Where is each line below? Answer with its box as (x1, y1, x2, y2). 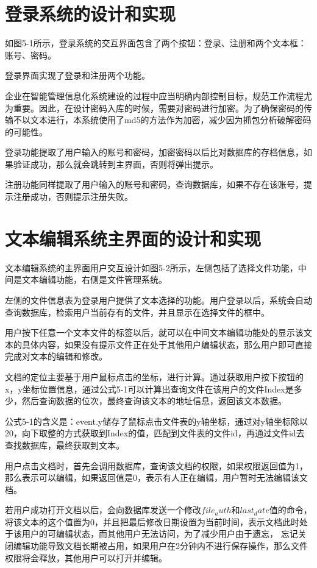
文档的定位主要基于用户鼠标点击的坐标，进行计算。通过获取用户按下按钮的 (5, 370, 304, 383)
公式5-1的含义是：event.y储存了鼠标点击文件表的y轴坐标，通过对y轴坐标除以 (5, 414, 308, 427)
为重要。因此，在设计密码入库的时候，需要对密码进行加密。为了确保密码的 (5, 101, 304, 114)
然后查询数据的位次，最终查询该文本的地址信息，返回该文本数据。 (21, 394, 287, 407)
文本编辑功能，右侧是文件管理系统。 (21, 273, 167, 286)
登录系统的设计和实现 (5, 1, 176, 26)
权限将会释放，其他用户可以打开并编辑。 (5, 551, 167, 564)
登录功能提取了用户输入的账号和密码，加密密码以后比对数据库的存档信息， (5, 146, 304, 158)
